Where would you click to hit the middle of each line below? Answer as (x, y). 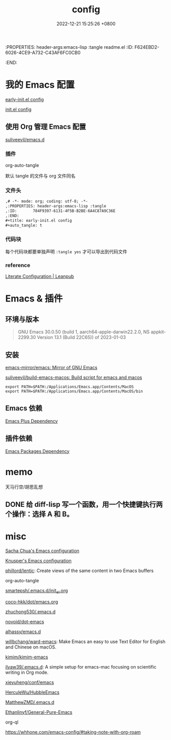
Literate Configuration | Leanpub (40, 276)
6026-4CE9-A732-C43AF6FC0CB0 (43, 52)
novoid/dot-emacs (25, 621)
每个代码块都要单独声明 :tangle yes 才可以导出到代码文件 (66, 251)
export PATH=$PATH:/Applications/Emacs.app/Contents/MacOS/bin (74, 391)
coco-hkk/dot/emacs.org (32, 601)
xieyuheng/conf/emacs (30, 682)
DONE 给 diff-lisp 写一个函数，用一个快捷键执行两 (84, 504)
